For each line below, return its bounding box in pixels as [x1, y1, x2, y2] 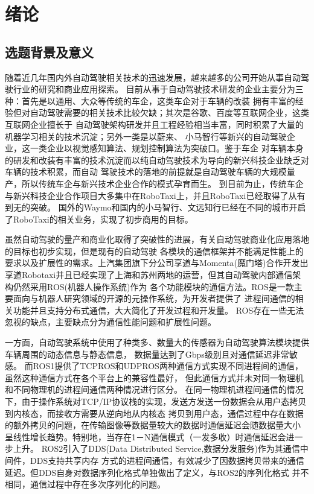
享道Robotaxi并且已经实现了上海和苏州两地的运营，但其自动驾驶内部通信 [5, 268, 293, 281]
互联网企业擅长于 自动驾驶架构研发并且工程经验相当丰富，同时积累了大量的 [5, 118, 304, 130]
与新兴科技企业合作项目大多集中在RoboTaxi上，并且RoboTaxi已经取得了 [5, 189, 289, 201]
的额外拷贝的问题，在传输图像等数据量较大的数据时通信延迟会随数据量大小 [5, 419, 301, 431]
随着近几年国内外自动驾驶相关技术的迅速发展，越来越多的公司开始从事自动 [5, 71, 301, 83]
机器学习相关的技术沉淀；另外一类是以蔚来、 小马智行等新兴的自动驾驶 [5, 130, 287, 142]
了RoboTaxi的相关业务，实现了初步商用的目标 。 [5, 212, 193, 225]
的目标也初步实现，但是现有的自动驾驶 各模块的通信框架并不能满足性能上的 [5, 244, 304, 257]
